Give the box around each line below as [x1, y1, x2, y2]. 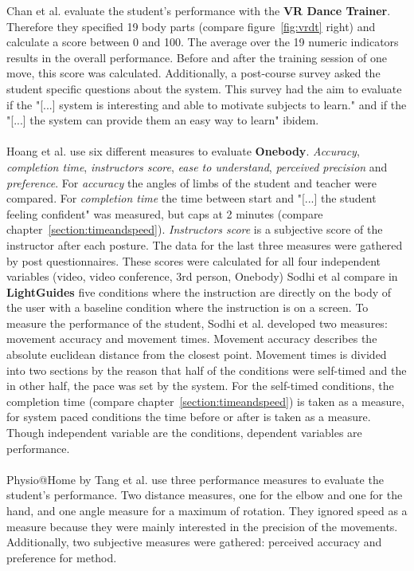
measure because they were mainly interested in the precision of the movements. [6, 518, 398, 534]
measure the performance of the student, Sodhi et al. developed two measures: [6, 314, 388, 331]
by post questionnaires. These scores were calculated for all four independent [6, 252, 381, 269]
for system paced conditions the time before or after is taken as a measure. [6, 408, 371, 425]
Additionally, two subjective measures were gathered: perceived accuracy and [6, 534, 382, 550]
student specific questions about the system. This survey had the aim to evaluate [6, 80, 402, 96]
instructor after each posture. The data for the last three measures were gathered [6, 236, 403, 253]
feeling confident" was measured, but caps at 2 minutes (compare [6, 205, 323, 222]
